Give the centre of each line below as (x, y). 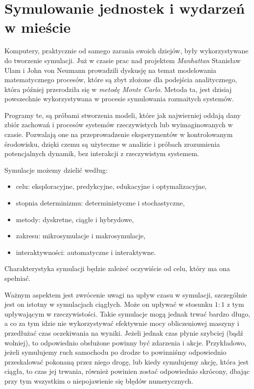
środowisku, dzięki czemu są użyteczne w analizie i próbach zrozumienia (112, 144)
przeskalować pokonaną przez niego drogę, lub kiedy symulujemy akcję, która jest (127, 361)
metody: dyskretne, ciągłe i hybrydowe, (75, 219)
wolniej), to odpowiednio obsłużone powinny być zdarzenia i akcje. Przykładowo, (126, 342)
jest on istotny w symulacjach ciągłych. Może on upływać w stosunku (109, 304)
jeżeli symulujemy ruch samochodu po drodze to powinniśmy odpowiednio (115, 352)
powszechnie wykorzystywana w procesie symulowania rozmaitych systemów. (119, 99)
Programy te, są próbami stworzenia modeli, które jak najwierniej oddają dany (123, 115)
